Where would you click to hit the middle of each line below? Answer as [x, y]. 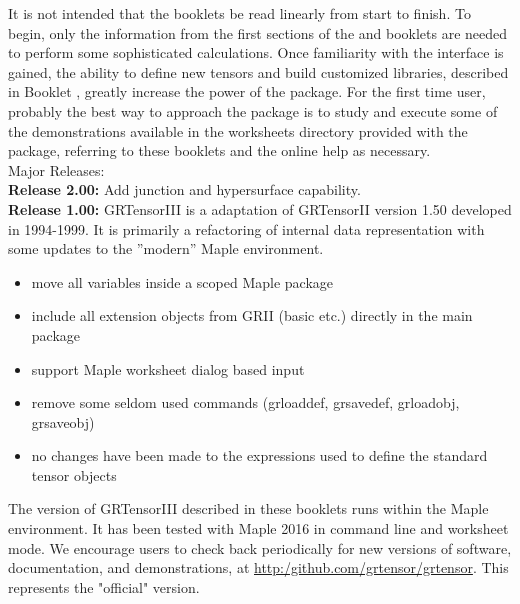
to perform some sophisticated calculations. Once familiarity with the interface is [256, 52]
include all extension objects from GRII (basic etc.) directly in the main [252, 315]
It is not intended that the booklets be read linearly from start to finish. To [239, 13]
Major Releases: [56, 169]
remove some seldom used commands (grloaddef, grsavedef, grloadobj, [245, 402]
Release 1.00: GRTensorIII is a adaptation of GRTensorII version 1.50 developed [260, 208]
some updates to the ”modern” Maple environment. [166, 248]
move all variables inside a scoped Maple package [182, 281]
